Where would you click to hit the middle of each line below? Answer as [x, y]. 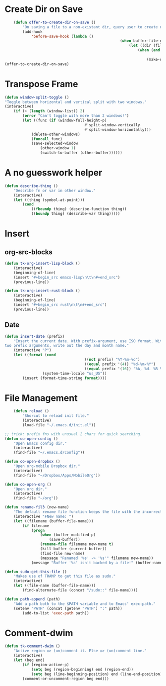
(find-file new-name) [62, 553]
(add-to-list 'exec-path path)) [56, 613]
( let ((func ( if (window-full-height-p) [65, 120]
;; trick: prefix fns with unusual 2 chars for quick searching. [73, 434]
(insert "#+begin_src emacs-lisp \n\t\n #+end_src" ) [67, 277]
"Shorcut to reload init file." [56, 416]
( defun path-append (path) [32, 599]
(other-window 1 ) [58, 148]
